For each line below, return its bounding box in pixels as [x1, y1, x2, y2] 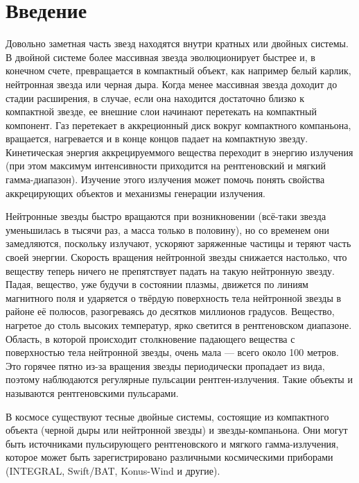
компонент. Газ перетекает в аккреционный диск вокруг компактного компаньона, [6, 117, 351, 132]
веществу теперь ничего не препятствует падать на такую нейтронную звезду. [6, 263, 335, 278]
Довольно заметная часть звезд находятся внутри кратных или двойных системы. [6, 36, 349, 51]
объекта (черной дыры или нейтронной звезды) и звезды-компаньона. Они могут [6, 423, 348, 437]
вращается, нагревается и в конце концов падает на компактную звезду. [6, 131, 308, 146]
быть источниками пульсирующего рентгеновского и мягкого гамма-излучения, [6, 436, 339, 450]
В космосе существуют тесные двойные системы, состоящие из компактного [6, 409, 329, 423]
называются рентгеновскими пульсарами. [6, 385, 179, 400]
